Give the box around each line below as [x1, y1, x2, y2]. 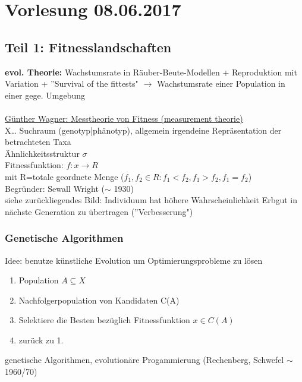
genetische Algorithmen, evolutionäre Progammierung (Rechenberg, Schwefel [5, 353, 284, 366]
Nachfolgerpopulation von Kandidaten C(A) [18, 293, 180, 306]
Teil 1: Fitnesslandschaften [5, 37, 172, 56]
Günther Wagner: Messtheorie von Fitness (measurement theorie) [5, 112, 243, 124]
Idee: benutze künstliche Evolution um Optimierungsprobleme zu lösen [5, 254, 263, 266]
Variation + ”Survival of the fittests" [5, 77, 139, 90]
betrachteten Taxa [5, 135, 71, 148]
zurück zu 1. [18, 333, 64, 346]
